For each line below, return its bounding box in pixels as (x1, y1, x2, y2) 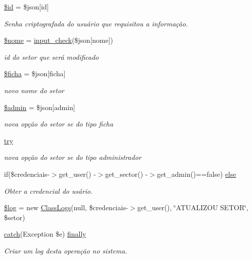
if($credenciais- (4, 168, 50, 179)
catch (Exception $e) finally (4, 229, 86, 239)
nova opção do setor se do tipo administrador (4, 152, 141, 162)
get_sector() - (105, 168, 148, 179)
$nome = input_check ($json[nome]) (4, 35, 114, 45)
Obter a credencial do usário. (4, 185, 93, 196)
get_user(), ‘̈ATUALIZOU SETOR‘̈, (137, 202, 249, 213)
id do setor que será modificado (4, 51, 99, 62)
